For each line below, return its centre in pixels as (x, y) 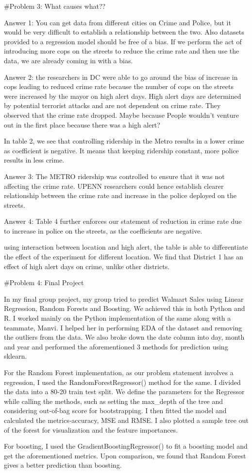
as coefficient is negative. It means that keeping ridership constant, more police (121, 150)
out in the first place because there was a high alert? (82, 124)
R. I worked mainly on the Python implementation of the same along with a (118, 318)
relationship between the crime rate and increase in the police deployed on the (120, 195)
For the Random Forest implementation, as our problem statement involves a (119, 372)
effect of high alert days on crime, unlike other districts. (87, 266)
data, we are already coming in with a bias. (68, 60)
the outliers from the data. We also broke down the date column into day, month (124, 337)
